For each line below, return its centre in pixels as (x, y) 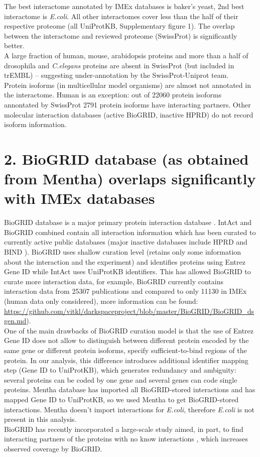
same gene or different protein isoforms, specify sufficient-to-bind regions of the (125, 350)
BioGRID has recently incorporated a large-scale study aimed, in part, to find (124, 429)
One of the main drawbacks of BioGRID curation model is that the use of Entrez (129, 330)
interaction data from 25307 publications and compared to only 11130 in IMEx (125, 291)
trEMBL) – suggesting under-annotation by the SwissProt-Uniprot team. (116, 75)
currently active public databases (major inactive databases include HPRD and (126, 242)
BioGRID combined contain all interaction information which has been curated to (130, 232)
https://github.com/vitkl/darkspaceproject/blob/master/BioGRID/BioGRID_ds (129, 311)
